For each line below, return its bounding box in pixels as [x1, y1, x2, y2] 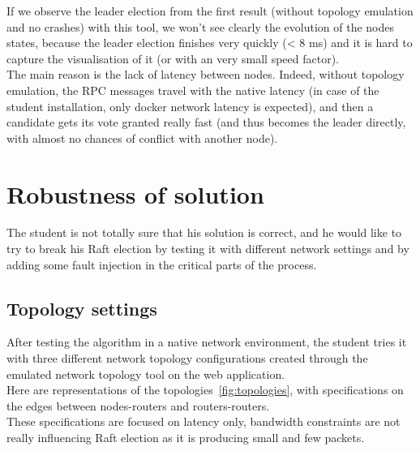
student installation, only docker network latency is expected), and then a [6, 97, 374, 114]
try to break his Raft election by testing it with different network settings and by [6, 240, 409, 257]
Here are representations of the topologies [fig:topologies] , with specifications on [6, 381, 404, 398]
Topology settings [6, 295, 157, 320]
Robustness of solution [6, 177, 264, 210]
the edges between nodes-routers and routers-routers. [6, 397, 270, 414]
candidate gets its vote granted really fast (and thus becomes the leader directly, [6, 114, 406, 131]
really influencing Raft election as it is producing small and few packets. [6, 429, 365, 446]
